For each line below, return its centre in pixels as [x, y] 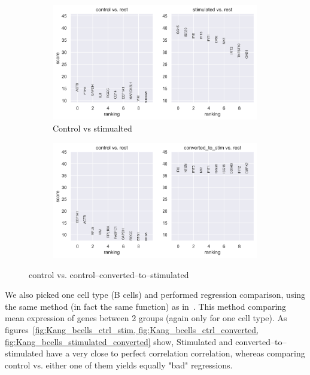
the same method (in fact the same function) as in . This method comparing [146, 306]
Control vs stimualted [92, 128]
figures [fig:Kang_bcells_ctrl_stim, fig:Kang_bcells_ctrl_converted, [132, 329]
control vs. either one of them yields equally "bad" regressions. [119, 365]
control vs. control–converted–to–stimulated [109, 274]
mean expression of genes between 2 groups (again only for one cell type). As [146, 318]
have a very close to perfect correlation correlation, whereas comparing [175, 353]
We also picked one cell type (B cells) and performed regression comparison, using [155, 295]
